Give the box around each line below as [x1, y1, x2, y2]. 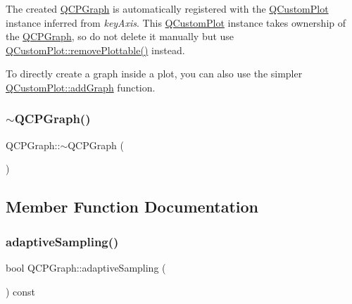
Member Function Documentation [6, 196, 259, 217]
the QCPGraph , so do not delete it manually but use [6, 29, 234, 44]
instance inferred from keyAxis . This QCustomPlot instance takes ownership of [6, 15, 346, 30]
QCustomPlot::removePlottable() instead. [6, 42, 185, 57]
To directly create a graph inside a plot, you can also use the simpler [6, 66, 303, 81]
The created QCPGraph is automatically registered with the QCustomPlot [6, 1, 329, 15]
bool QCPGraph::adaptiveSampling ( [6, 260, 166, 274]
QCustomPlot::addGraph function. [6, 80, 156, 94]
